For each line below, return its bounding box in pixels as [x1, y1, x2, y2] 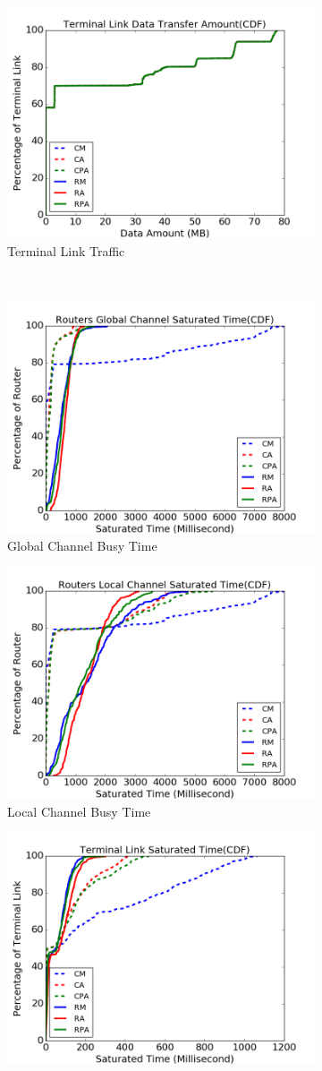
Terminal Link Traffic [7, 241, 125, 260]
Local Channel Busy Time [7, 801, 151, 820]
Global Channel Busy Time [7, 536, 157, 555]
